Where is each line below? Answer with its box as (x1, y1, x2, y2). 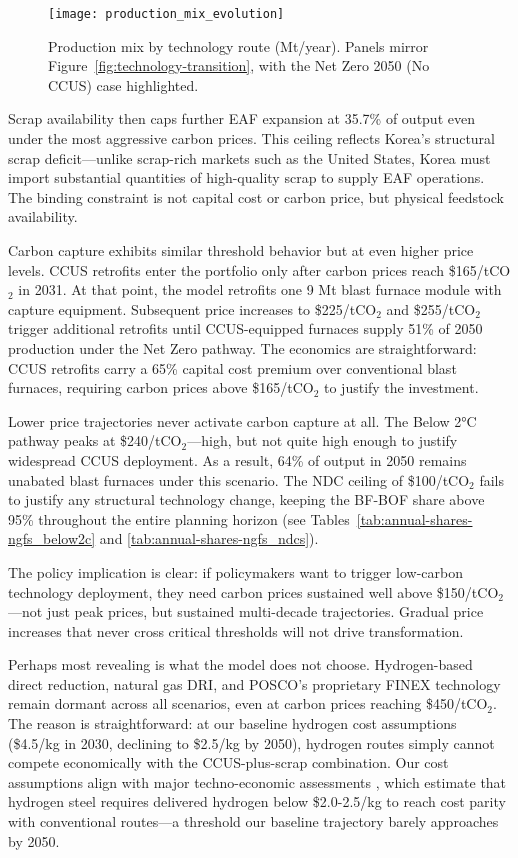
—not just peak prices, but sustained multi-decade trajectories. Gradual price (8, 601, 484, 622)
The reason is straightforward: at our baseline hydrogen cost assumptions (8, 713, 457, 734)
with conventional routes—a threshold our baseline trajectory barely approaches (8, 811, 499, 832)
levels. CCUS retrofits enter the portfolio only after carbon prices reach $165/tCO (8, 259, 511, 280)
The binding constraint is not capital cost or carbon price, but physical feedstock (8, 186, 505, 207)
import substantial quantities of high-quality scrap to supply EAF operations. (8, 167, 485, 188)
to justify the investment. (324, 377, 479, 398)
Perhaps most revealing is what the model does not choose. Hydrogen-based (8, 654, 473, 675)
